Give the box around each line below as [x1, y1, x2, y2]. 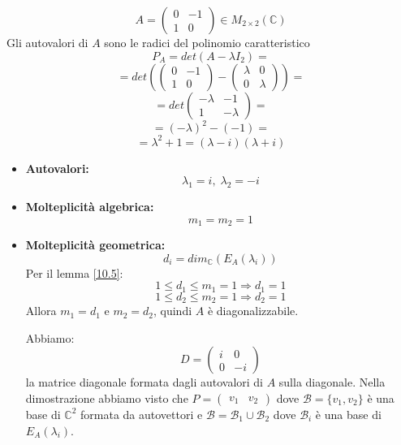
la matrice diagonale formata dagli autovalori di [25, 374, 263, 391]
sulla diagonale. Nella [278, 374, 386, 391]
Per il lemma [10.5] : [25, 264, 123, 281]
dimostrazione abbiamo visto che [25, 389, 188, 406]
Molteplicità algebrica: [25, 197, 154, 214]
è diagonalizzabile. [207, 302, 299, 319]
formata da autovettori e [80, 405, 203, 422]
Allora [25, 302, 57, 319]
